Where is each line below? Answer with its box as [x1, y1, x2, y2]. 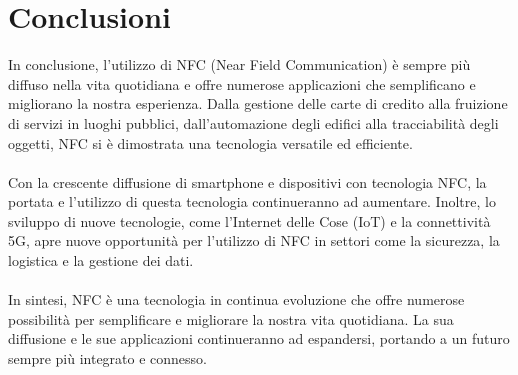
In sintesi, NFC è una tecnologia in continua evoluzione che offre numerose [8, 289, 465, 310]
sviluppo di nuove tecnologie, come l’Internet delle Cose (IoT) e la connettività [8, 210, 491, 231]
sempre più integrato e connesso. [8, 348, 208, 369]
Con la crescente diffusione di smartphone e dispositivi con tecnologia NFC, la [8, 171, 487, 192]
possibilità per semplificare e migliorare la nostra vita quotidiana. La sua [8, 308, 454, 329]
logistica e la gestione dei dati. [8, 250, 194, 271]
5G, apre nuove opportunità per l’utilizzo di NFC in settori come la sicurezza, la [8, 230, 500, 251]
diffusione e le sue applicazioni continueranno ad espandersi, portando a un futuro [8, 328, 510, 349]
